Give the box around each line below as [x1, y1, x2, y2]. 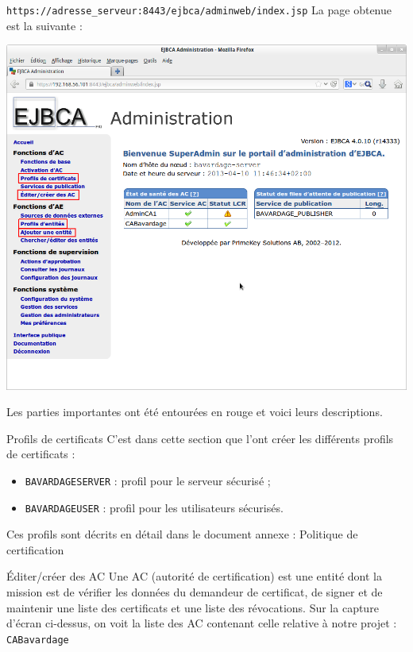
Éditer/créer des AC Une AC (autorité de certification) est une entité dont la [6, 568, 383, 584]
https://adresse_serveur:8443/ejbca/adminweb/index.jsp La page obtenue [6, 2, 392, 17]
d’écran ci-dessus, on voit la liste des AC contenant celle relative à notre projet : [6, 615, 397, 631]
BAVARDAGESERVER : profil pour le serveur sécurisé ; [25, 472, 271, 488]
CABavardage [6, 634, 69, 646]
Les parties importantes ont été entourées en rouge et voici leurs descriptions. [6, 403, 383, 420]
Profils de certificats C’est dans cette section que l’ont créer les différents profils [6, 430, 394, 446]
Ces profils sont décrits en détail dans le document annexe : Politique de [6, 526, 358, 542]
